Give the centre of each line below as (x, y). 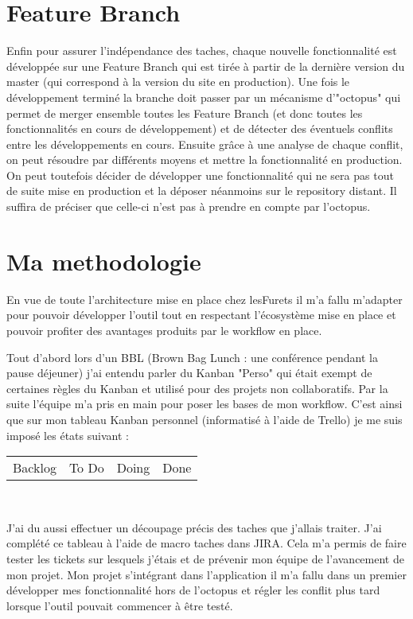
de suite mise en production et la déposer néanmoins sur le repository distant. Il (202, 191)
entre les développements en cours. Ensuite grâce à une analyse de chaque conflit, (205, 144)
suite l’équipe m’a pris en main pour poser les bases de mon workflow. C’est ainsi (205, 404)
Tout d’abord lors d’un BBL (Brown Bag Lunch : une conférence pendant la (192, 357)
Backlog (35, 468)
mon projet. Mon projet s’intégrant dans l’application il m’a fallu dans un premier (206, 574)
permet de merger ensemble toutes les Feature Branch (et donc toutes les (185, 113)
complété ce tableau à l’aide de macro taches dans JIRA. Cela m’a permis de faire (206, 543)
